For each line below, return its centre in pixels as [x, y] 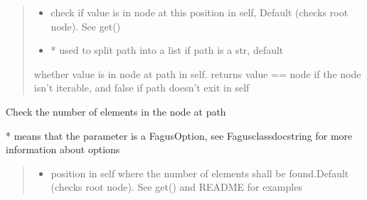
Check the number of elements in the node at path [116, 111]
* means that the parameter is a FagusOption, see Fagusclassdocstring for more [179, 135]
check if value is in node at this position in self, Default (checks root [200, 12]
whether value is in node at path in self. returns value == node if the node [197, 73]
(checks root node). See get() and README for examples [176, 187]
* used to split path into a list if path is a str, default [167, 50]
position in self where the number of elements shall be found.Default [200, 173]
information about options [63, 149]
